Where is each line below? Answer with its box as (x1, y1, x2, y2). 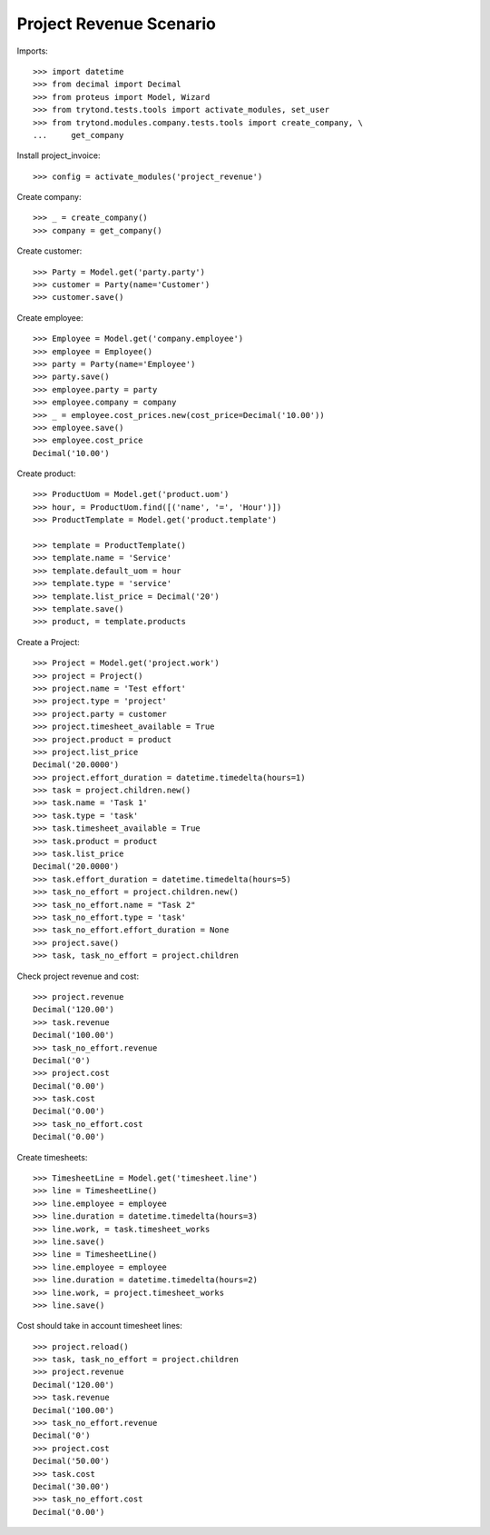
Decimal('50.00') (33, 1456, 110, 1467)
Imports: (16, 45, 49, 56)
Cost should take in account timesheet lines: (16, 1321, 183, 1331)
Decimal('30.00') (33, 1481, 110, 1491)
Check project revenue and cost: (16, 971, 140, 982)
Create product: (16, 468, 76, 479)
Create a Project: (16, 636, 81, 647)
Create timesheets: (16, 1151, 88, 1162)
